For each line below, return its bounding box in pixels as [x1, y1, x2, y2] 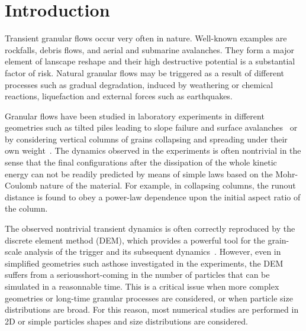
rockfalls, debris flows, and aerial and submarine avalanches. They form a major [5, 43, 295, 56]
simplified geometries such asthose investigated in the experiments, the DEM [5, 257, 284, 269]
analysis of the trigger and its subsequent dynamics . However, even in [24, 245, 281, 258]
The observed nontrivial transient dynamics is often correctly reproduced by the [5, 222, 295, 235]
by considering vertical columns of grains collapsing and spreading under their [5, 132, 288, 145]
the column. [5, 202, 48, 215]
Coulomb [5, 179, 37, 192]
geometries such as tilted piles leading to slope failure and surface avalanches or [5, 121, 298, 134]
